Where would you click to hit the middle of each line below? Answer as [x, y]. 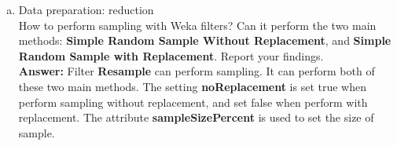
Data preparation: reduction [86, 9]
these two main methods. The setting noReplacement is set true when [192, 86]
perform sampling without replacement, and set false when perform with [193, 102]
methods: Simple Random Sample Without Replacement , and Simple [205, 40]
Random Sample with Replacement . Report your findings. [171, 55]
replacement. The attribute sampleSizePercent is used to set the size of [196, 117]
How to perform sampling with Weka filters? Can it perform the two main [197, 25]
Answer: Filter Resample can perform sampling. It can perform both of [197, 71]
